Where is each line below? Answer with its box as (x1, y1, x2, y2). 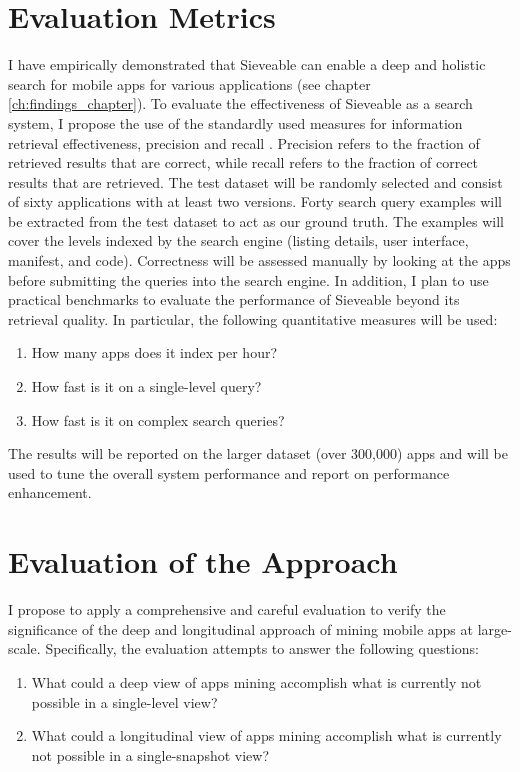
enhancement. (8, 482, 92, 503)
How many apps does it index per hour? (31, 342, 278, 363)
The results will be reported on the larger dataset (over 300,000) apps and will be (8, 443, 508, 464)
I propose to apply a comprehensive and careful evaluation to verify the (8, 599, 446, 620)
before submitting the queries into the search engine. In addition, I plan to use (8, 269, 489, 290)
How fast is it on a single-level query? (31, 376, 262, 397)
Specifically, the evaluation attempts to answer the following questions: (45, 638, 479, 659)
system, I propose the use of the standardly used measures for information (8, 112, 463, 133)
